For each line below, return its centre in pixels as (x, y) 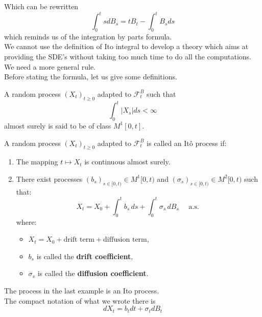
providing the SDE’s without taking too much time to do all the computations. (128, 57)
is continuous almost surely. (127, 162)
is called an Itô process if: (187, 143)
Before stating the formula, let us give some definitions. (91, 77)
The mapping (37, 162)
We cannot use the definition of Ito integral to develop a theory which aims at (126, 46)
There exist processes (49, 178)
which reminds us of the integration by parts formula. (88, 36)
